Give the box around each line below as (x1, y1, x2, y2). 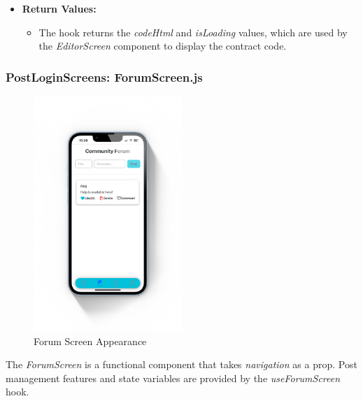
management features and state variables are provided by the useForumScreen (6, 370, 341, 385)
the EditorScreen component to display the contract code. (38, 38, 287, 53)
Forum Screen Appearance (34, 333, 147, 348)
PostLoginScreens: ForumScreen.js (6, 68, 203, 85)
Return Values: (22, 1, 97, 15)
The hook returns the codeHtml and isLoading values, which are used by (38, 24, 348, 39)
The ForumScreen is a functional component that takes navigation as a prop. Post (6, 357, 357, 372)
